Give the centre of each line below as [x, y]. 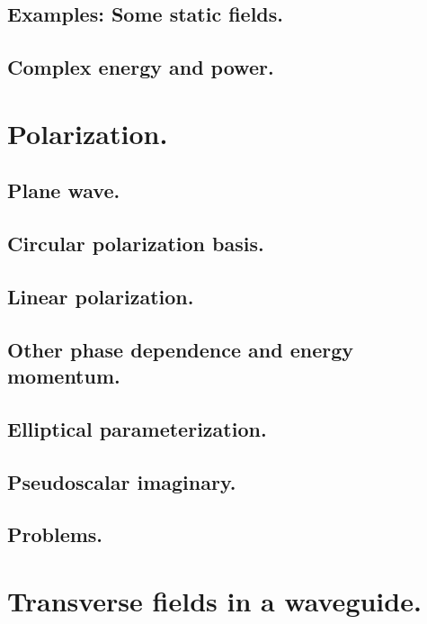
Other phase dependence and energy [180, 349]
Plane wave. [64, 190]
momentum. [64, 376]
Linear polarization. [101, 296]
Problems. [55, 534]
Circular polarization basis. [136, 244]
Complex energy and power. [141, 67]
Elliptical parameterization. [137, 428]
